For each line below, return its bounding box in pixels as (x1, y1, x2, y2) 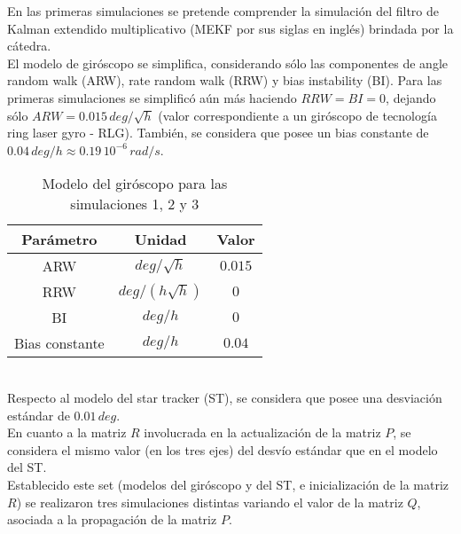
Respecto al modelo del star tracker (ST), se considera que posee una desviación (7, 388, 442, 406)
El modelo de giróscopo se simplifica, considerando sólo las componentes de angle (7, 53, 448, 72)
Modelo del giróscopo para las (42, 173, 228, 194)
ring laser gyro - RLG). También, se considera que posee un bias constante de (7, 123, 429, 142)
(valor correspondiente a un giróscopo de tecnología (158, 106, 437, 124)
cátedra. (7, 36, 51, 55)
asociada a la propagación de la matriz (7, 510, 217, 529)
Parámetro (21, 229, 98, 250)
